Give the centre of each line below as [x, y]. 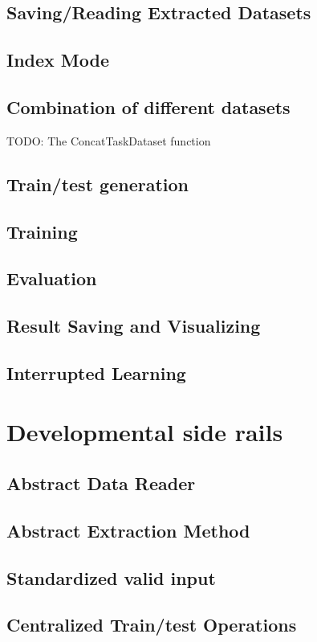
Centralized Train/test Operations [152, 625]
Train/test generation [98, 184]
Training [42, 231]
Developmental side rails [145, 432]
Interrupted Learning [96, 372]
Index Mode [58, 60]
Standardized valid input [111, 577]
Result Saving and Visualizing [134, 326]
